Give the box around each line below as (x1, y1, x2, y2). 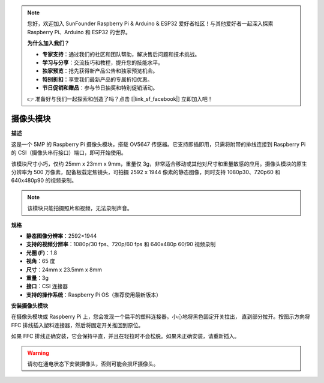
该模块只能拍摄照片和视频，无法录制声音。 (27, 205, 133, 212)
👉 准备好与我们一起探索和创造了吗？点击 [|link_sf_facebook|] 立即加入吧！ (27, 95, 213, 102)
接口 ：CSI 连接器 (26, 283, 68, 290)
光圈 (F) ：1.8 (26, 249, 58, 256)
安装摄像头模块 (11, 302, 48, 309)
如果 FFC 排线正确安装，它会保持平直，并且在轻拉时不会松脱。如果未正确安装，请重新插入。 (11, 333, 240, 340)
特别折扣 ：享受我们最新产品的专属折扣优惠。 (42, 76, 153, 83)
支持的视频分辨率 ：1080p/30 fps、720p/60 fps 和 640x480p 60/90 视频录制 (26, 241, 216, 248)
